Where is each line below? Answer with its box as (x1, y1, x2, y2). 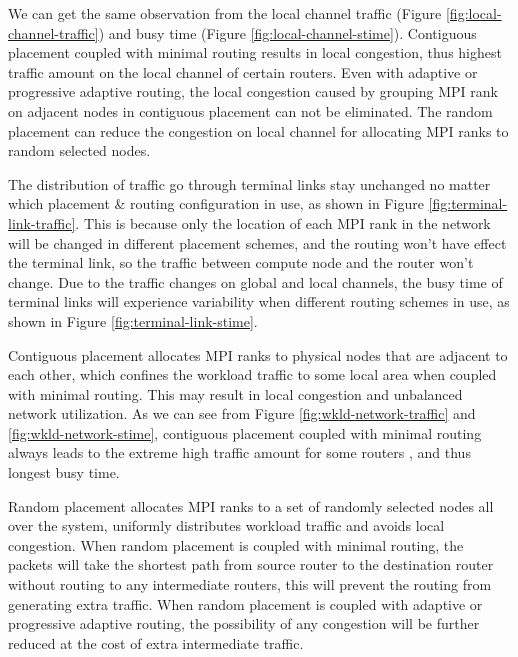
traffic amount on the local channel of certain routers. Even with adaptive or (8, 61, 478, 82)
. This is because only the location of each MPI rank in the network (75, 212, 491, 233)
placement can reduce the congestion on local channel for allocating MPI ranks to (8, 120, 509, 141)
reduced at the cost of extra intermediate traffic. (8, 632, 304, 653)
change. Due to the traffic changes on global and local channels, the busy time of (8, 271, 503, 292)
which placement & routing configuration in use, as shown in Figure (8, 193, 424, 214)
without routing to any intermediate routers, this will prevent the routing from (8, 574, 492, 595)
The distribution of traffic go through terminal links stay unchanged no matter (8, 173, 491, 194)
